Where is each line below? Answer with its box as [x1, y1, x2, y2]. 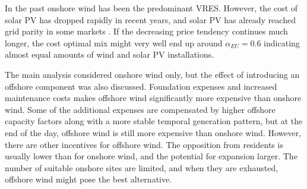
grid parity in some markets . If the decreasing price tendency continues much [5, 25, 288, 37]
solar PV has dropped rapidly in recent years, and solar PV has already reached [5, 13, 296, 26]
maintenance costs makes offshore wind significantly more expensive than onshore [5, 92, 302, 104]
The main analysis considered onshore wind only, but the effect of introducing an [5, 68, 300, 80]
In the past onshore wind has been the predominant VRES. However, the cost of [5, 2, 298, 14]
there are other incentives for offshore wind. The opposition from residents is [5, 138, 283, 150]
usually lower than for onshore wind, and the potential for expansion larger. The [5, 150, 297, 162]
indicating [264, 36, 300, 49]
